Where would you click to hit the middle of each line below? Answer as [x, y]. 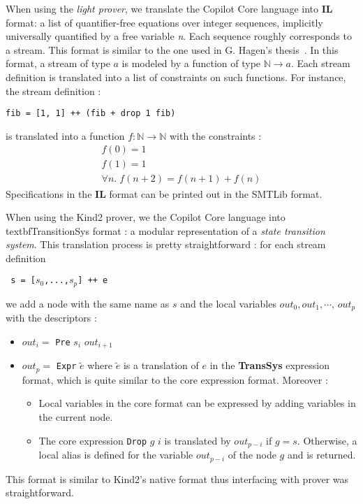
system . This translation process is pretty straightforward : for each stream [166, 244]
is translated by [198, 440]
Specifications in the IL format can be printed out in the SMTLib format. [164, 193]
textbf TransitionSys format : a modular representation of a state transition [165, 230]
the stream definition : [53, 91]
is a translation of [161, 365]
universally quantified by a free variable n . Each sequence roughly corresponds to [179, 36]
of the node [252, 455]
